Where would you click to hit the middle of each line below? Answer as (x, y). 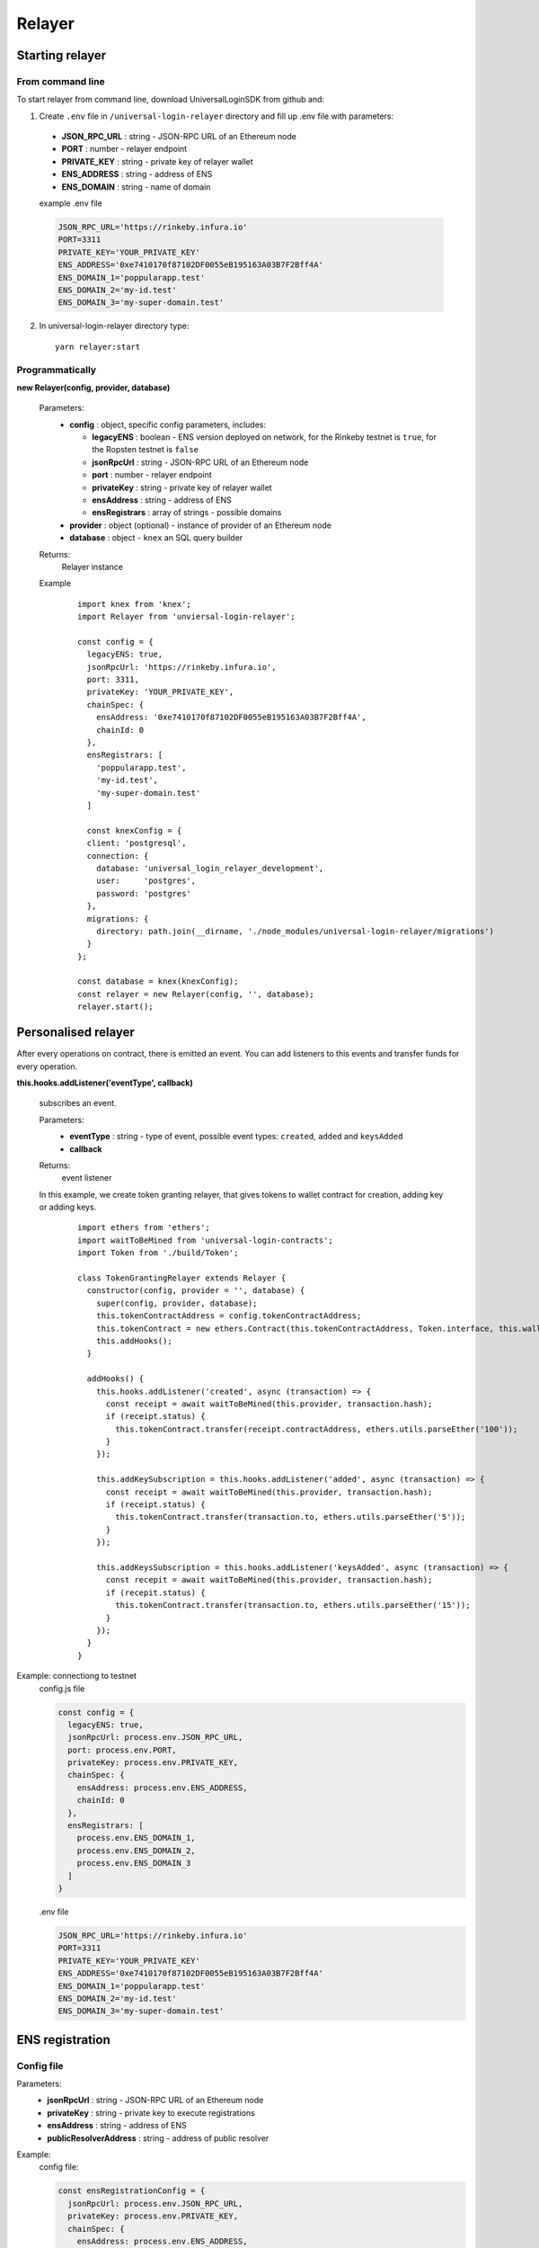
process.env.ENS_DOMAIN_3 (134, 1863)
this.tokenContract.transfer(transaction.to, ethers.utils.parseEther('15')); (293, 1606)
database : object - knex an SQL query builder (156, 538)
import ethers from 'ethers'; (144, 1228)
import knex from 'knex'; (135, 604)
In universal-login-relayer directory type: (114, 326)
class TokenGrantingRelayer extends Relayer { (182, 1278)
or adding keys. (68, 1207)
